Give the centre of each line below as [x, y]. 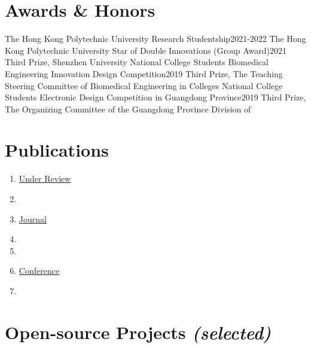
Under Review [45, 178]
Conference [39, 271]
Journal [33, 219]
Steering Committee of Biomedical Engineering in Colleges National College [144, 85]
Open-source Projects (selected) [138, 332]
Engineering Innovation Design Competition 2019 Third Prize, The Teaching [144, 73]
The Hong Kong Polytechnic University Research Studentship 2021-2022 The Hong [155, 39]
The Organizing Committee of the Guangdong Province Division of [128, 109]
